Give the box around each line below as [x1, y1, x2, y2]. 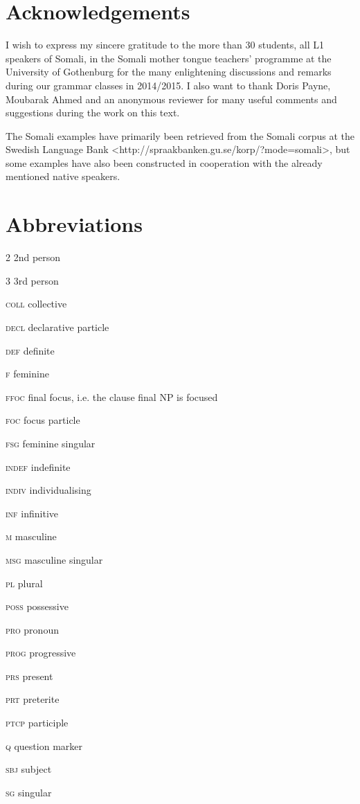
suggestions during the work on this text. [6, 105, 180, 120]
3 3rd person [6, 273, 59, 287]
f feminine [6, 366, 49, 381]
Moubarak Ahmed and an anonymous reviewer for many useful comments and [6, 91, 337, 106]
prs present [6, 668, 53, 683]
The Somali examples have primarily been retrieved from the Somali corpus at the [6, 128, 354, 143]
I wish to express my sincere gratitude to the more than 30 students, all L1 [6, 37, 325, 52]
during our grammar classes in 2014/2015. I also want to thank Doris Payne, [6, 78, 331, 92]
